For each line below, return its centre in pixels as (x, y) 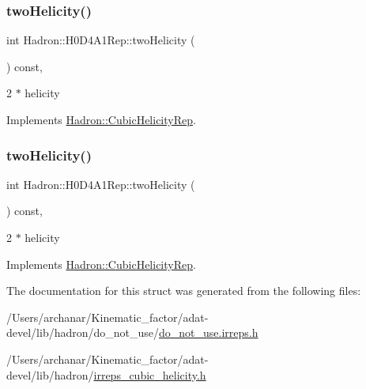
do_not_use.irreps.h (209, 332)
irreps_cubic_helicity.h (150, 374)
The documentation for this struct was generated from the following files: (184, 291)
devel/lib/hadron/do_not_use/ (83, 332)
